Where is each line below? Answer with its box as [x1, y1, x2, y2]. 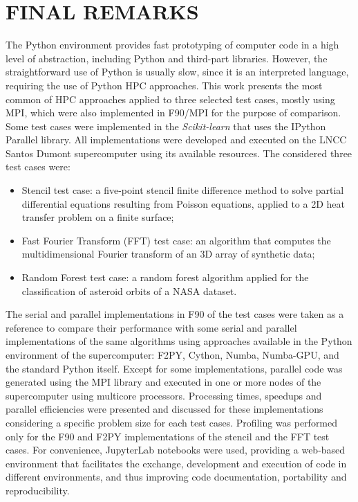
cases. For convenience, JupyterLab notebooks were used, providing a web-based [6, 442, 346, 457]
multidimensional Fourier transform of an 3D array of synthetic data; [21, 246, 315, 261]
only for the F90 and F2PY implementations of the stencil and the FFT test [6, 429, 330, 443]
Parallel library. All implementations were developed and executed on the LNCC [6, 132, 347, 147]
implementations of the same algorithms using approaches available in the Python [6, 334, 352, 348]
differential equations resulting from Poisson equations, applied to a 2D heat [21, 196, 345, 210]
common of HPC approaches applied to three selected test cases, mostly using [6, 91, 335, 106]
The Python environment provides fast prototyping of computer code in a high [6, 37, 339, 52]
